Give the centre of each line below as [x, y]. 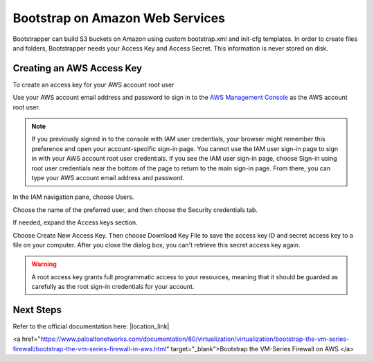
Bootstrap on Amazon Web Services [119, 18]
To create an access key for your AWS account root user [93, 85]
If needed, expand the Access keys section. [75, 222]
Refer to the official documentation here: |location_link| [91, 326]
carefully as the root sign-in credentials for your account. [113, 287]
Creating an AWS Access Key [77, 68]
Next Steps [37, 309]
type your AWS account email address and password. [108, 177]
